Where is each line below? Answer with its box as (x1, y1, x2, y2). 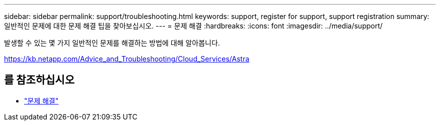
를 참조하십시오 (4, 73, 75, 86)
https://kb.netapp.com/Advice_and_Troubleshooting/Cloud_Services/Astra (4, 54, 250, 63)
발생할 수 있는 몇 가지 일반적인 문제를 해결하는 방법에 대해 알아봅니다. (4, 38, 220, 47)
